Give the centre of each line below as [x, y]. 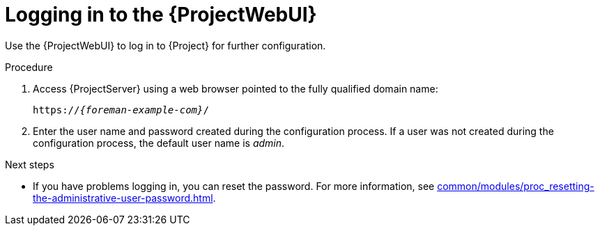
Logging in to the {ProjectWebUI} [161, 15]
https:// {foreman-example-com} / [121, 110]
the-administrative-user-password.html [123, 198]
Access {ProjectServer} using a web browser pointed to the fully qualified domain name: [236, 88]
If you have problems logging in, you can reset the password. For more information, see [234, 186]
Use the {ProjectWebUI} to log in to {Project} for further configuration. [166, 45]
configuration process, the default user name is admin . [159, 143]
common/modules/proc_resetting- [516, 186]
